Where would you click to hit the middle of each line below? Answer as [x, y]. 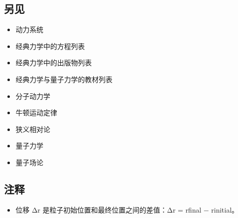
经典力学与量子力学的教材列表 [64, 79]
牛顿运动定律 [36, 112]
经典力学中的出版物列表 [54, 63]
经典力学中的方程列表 [50, 46]
